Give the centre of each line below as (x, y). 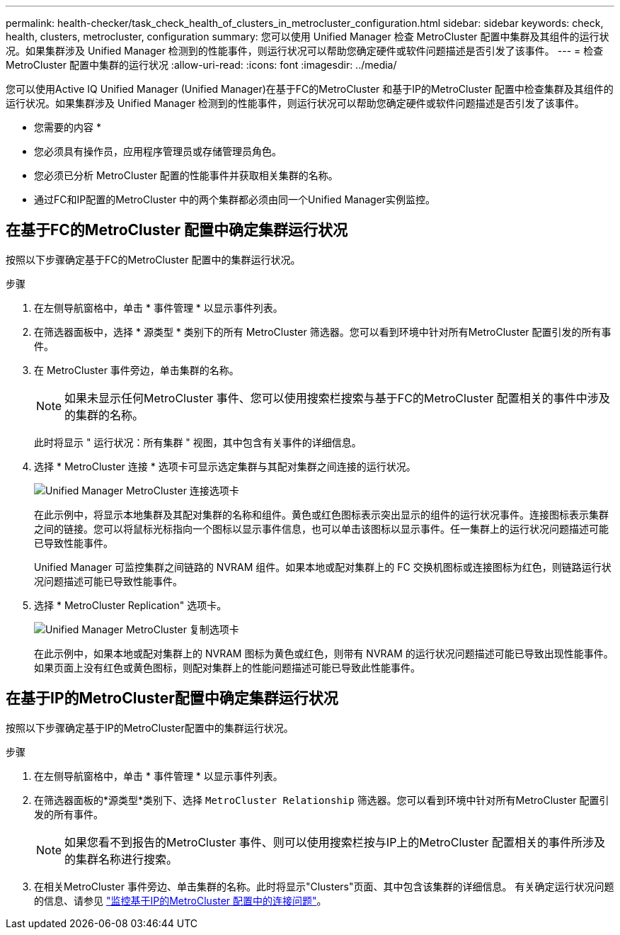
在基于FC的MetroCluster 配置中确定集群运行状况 (177, 230)
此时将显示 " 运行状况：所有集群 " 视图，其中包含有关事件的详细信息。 (198, 442)
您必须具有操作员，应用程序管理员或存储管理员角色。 (158, 151)
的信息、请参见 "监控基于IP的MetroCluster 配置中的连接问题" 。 (180, 900)
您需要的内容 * (68, 127)
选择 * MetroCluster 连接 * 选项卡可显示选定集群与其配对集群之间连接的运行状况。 (225, 466)
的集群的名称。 (104, 415)
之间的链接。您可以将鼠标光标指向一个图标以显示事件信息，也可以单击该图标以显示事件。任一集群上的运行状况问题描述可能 (321, 528)
